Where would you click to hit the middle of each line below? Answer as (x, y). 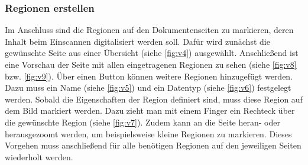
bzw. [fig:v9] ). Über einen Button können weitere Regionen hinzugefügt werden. (149, 76)
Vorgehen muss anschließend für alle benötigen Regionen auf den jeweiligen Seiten (153, 145)
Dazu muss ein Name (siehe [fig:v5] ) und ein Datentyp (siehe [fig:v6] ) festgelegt (148, 88)
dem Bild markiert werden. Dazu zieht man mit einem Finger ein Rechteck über (150, 110)
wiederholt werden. (39, 156)
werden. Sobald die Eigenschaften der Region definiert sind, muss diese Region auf (154, 99)
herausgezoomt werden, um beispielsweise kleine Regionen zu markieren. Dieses (148, 133)
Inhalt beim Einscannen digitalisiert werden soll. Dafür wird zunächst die (137, 41)
